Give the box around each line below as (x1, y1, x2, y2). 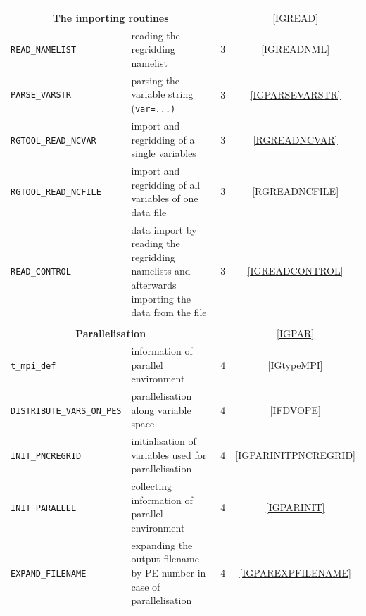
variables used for (131, 447, 207, 462)
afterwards (131, 277, 177, 291)
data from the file (131, 305, 207, 320)
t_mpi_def (11, 360, 56, 371)
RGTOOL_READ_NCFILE (11, 187, 101, 198)
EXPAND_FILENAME (11, 569, 87, 579)
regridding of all (131, 177, 201, 191)
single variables (131, 146, 196, 161)
